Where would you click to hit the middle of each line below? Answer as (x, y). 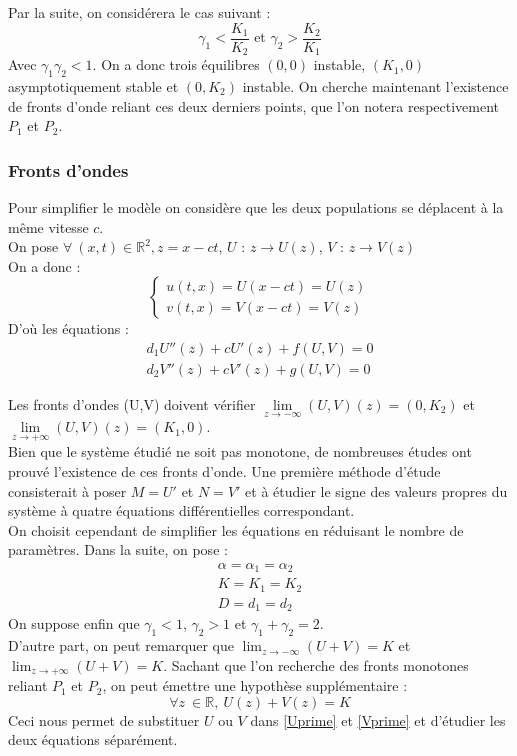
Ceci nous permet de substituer (104, 719)
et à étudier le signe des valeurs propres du (376, 490)
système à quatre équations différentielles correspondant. (181, 510)
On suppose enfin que (74, 623)
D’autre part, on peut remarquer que (121, 645)
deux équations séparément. (93, 739)
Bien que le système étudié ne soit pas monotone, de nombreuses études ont (240, 451)
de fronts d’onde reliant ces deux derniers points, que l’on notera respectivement (254, 105)
